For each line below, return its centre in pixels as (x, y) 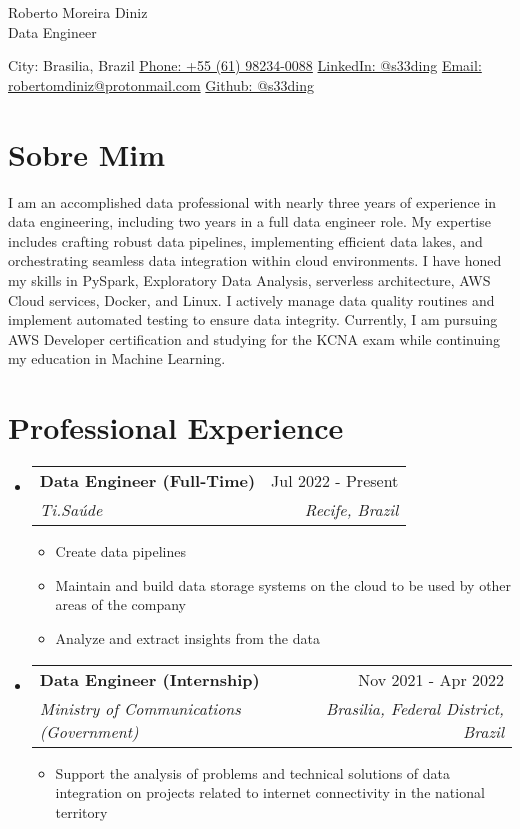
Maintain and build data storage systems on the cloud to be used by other (283, 584)
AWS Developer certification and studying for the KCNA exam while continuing (254, 338)
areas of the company (120, 604)
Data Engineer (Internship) (149, 679)
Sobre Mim (86, 153)
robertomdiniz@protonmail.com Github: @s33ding (161, 84)
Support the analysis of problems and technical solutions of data (253, 772)
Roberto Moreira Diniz (78, 12)
